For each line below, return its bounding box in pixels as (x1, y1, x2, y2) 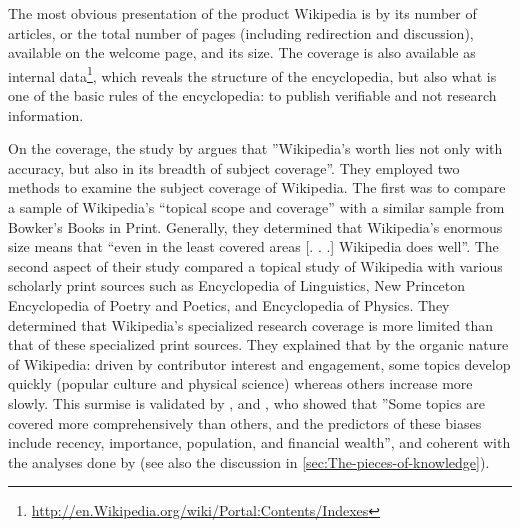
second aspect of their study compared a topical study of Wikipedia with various (8, 255, 503, 276)
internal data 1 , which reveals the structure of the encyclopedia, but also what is (8, 62, 497, 86)
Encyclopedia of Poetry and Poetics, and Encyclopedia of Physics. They (8, 294, 450, 315)
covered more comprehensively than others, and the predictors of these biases (8, 412, 482, 433)
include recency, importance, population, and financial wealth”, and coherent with (8, 432, 511, 453)
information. (8, 104, 84, 125)
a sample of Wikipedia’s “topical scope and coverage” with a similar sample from (8, 197, 505, 217)
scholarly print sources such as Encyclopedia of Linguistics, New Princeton (8, 275, 466, 296)
